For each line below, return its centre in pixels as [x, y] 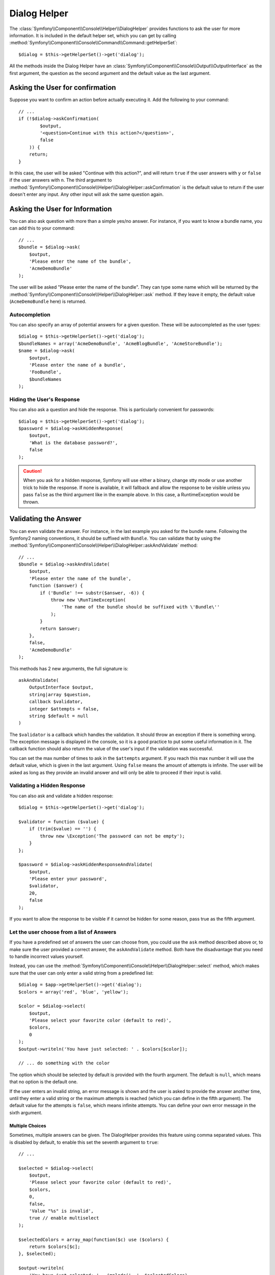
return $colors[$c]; [54, 1247]
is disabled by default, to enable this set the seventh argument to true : [84, 1142]
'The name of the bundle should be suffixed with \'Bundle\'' [141, 607]
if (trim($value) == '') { [63, 829]
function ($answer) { [56, 586]
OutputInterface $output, [61, 687]
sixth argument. [26, 1112]
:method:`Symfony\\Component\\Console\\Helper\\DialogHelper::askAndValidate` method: [104, 545]
